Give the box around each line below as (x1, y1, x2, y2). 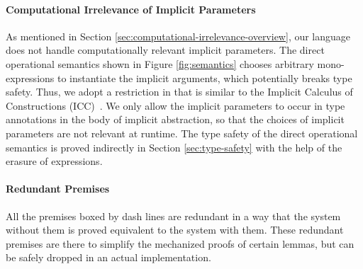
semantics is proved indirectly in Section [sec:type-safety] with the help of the (6, 139, 342, 154)
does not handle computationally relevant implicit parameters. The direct (6, 42, 325, 57)
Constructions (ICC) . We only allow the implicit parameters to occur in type (6, 98, 345, 113)
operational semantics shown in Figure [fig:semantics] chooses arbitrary (6, 56, 314, 71)
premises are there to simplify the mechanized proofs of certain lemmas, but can (6, 236, 354, 251)
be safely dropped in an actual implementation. (6, 250, 211, 265)
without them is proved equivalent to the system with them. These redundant (6, 222, 344, 237)
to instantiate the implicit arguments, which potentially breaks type (57, 70, 352, 85)
